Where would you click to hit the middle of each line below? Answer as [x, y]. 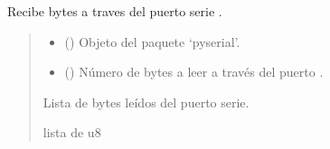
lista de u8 [72, 132]
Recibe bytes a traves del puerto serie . [115, 11]
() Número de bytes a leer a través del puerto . [194, 72]
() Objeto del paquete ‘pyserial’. [152, 41]
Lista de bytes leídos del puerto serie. [146, 102]
